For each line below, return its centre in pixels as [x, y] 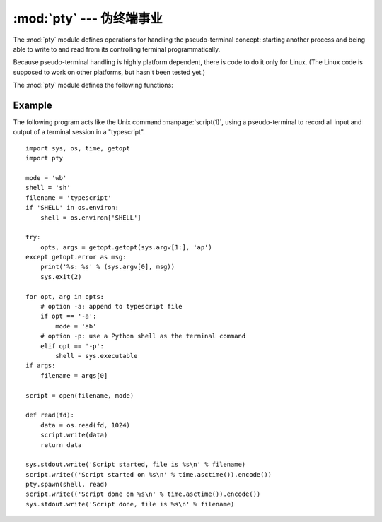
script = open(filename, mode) [80, 395]
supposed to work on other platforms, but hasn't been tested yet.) [109, 72]
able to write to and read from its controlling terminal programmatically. [117, 49]
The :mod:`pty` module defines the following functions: [93, 85]
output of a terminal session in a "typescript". [79, 132]
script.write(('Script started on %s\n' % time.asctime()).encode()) [149, 474]
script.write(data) [74, 435]
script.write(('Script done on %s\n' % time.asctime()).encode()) [143, 494]
